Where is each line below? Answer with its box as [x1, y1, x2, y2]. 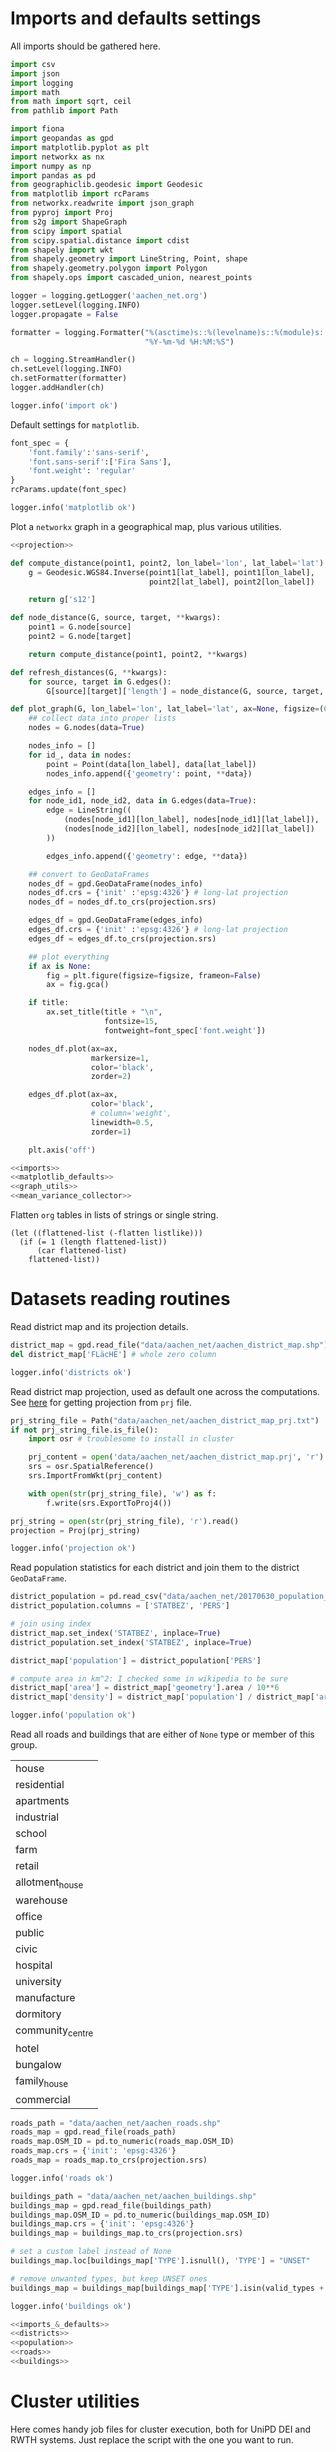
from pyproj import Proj [10, 208, 114, 218]
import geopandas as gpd [10, 133, 114, 144]
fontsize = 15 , [104, 1017, 159, 1027]
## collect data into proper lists [28, 713, 177, 724]
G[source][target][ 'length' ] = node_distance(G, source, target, [46, 686, 325, 696]
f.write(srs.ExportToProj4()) [46, 1498, 172, 1508]
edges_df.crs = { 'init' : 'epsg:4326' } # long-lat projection [28, 925, 288, 935]
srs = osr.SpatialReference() [28, 1462, 155, 1472]
